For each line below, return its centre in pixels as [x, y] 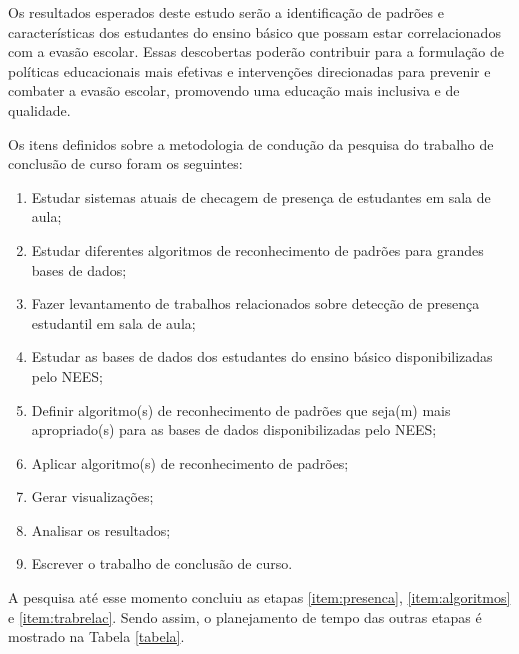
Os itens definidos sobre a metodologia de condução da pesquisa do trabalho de [251, 143]
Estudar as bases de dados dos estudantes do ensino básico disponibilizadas [262, 356]
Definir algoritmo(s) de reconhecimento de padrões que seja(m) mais [241, 409]
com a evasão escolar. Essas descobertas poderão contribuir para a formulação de [256, 51]
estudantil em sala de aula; [113, 322]
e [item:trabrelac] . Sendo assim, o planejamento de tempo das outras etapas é [245, 616]
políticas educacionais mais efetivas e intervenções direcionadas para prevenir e [249, 70]
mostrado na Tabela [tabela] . [96, 636]
